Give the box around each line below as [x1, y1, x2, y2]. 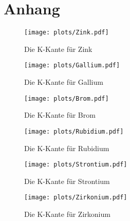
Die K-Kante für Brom [24, 109, 96, 120]
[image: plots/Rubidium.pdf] [24, 127, 124, 135]
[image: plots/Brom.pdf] [24, 95, 109, 102]
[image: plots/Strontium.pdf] [24, 161, 127, 169]
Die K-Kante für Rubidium [24, 142, 109, 153]
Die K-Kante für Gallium [24, 77, 103, 87]
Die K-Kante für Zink [24, 43, 92, 54]
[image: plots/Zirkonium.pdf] [24, 194, 127, 201]
